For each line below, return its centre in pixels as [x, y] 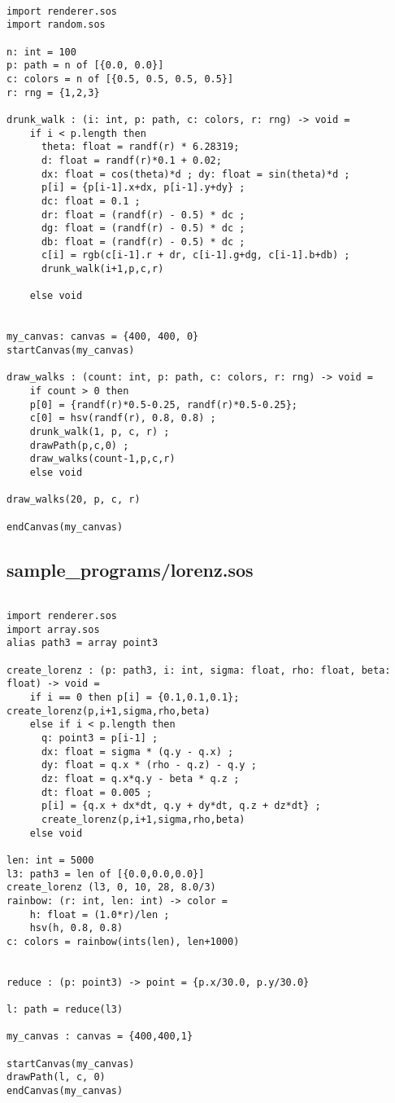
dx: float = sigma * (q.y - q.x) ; [137, 751]
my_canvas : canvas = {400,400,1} [100, 1037]
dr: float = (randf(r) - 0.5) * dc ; [143, 215]
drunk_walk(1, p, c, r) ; [100, 432]
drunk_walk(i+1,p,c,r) [102, 269]
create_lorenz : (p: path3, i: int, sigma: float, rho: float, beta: [199, 670]
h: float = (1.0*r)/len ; [100, 914]
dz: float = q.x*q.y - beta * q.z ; [140, 778]
